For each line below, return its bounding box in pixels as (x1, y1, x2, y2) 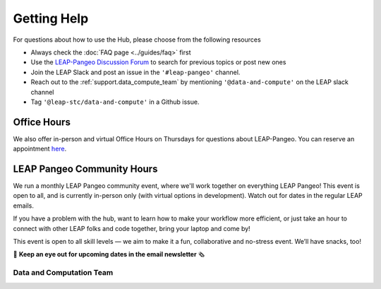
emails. (13, 201, 35, 210)
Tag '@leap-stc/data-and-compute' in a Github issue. (30, 98, 200, 106)
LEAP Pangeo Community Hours (13, 163, 158, 175)
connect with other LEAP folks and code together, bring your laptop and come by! (13, 224, 250, 232)
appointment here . (13, 145, 67, 153)
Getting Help (13, 11, 89, 26)
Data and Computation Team (13, 268, 114, 278)
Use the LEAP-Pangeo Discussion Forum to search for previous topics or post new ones (30, 58, 286, 66)
